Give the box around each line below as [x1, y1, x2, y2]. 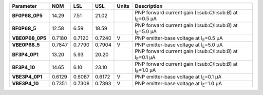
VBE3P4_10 [12, 80, 39, 87]
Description [134, 3, 163, 9]
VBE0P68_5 [12, 41, 40, 48]
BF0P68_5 [12, 25, 37, 32]
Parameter [12, 3, 37, 9]
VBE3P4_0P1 [12, 74, 42, 80]
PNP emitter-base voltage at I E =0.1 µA [134, 74, 222, 81]
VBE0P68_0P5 [12, 35, 46, 41]
